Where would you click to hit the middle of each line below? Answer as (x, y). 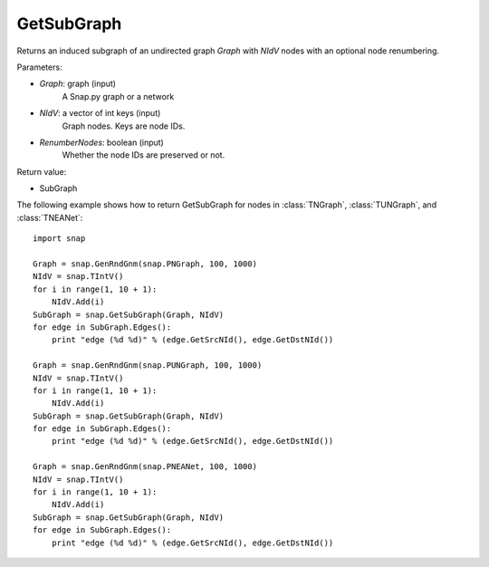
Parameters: (39, 67)
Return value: (42, 171)
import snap (59, 239)
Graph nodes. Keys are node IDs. (124, 126)
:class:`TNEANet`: (50, 217)
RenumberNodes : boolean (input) (102, 142)
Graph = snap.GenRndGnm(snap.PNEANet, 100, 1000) (145, 467)
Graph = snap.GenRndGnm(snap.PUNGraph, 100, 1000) (148, 365)
